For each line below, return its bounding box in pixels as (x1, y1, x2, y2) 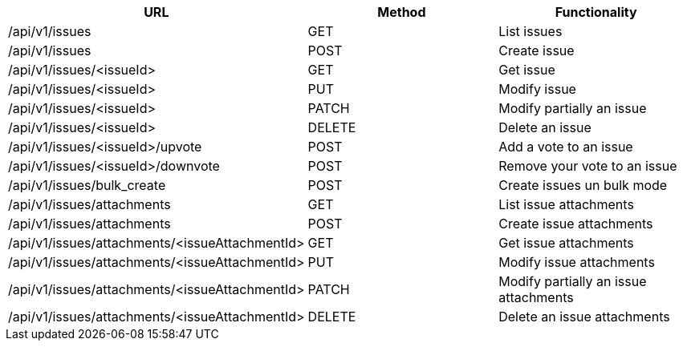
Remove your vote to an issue (498, 158, 677, 174)
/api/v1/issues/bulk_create (8, 177, 166, 193)
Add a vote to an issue (498, 139, 633, 155)
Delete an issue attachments (498, 309, 670, 325)
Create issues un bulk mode (498, 177, 668, 193)
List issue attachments (498, 196, 634, 212)
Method (377, 4, 426, 20)
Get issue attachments (498, 235, 634, 251)
